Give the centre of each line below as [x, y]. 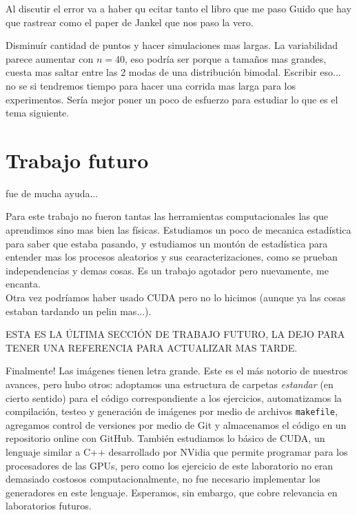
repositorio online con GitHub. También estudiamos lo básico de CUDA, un [165, 438]
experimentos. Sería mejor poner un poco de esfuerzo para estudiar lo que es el [172, 99]
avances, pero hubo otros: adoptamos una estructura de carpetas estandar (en [170, 384]
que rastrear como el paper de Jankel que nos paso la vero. [130, 22]
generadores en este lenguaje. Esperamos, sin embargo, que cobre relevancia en [172, 492]
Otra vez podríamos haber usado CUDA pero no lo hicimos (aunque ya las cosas [176, 297]
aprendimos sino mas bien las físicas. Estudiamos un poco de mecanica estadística [178, 230]
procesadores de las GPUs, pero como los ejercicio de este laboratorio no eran [170, 465]
